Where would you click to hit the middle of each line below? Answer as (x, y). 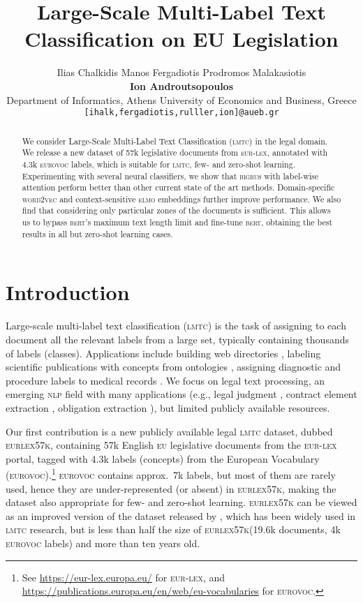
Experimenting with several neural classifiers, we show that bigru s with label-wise (170, 176)
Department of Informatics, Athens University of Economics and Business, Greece (181, 99)
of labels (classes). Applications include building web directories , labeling (163, 353)
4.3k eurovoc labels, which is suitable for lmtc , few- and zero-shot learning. (158, 164)
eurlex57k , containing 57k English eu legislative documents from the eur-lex (171, 445)
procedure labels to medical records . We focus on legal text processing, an (165, 380)
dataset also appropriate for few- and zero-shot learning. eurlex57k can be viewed (181, 502)
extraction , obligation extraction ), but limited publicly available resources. (168, 407)
